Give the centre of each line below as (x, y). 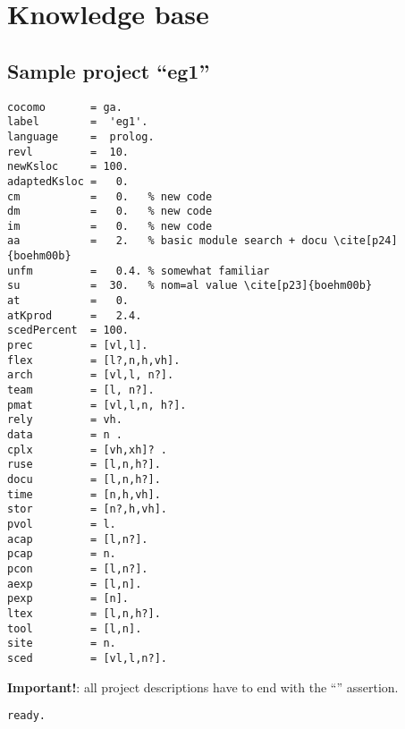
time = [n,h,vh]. (84, 494)
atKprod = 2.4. (75, 315)
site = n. (62, 644)
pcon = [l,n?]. (78, 568)
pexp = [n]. (68, 599)
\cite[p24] (366, 241)
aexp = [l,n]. (75, 584)
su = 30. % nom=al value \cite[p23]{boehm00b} (190, 286)
